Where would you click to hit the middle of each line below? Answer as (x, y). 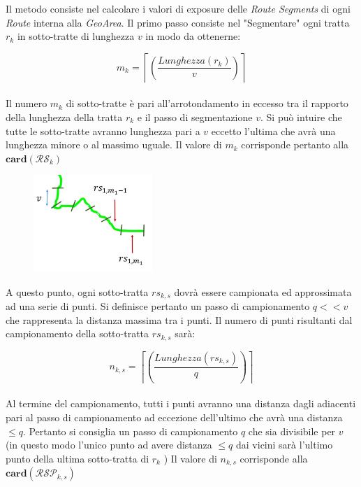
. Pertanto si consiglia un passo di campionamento (130, 431)
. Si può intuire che (301, 117)
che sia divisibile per (292, 431)
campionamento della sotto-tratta (78, 333)
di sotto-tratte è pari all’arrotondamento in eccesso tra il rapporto (207, 103)
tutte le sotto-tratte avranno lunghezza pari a (103, 130)
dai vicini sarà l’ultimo (285, 445)
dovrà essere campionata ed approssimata (263, 291)
